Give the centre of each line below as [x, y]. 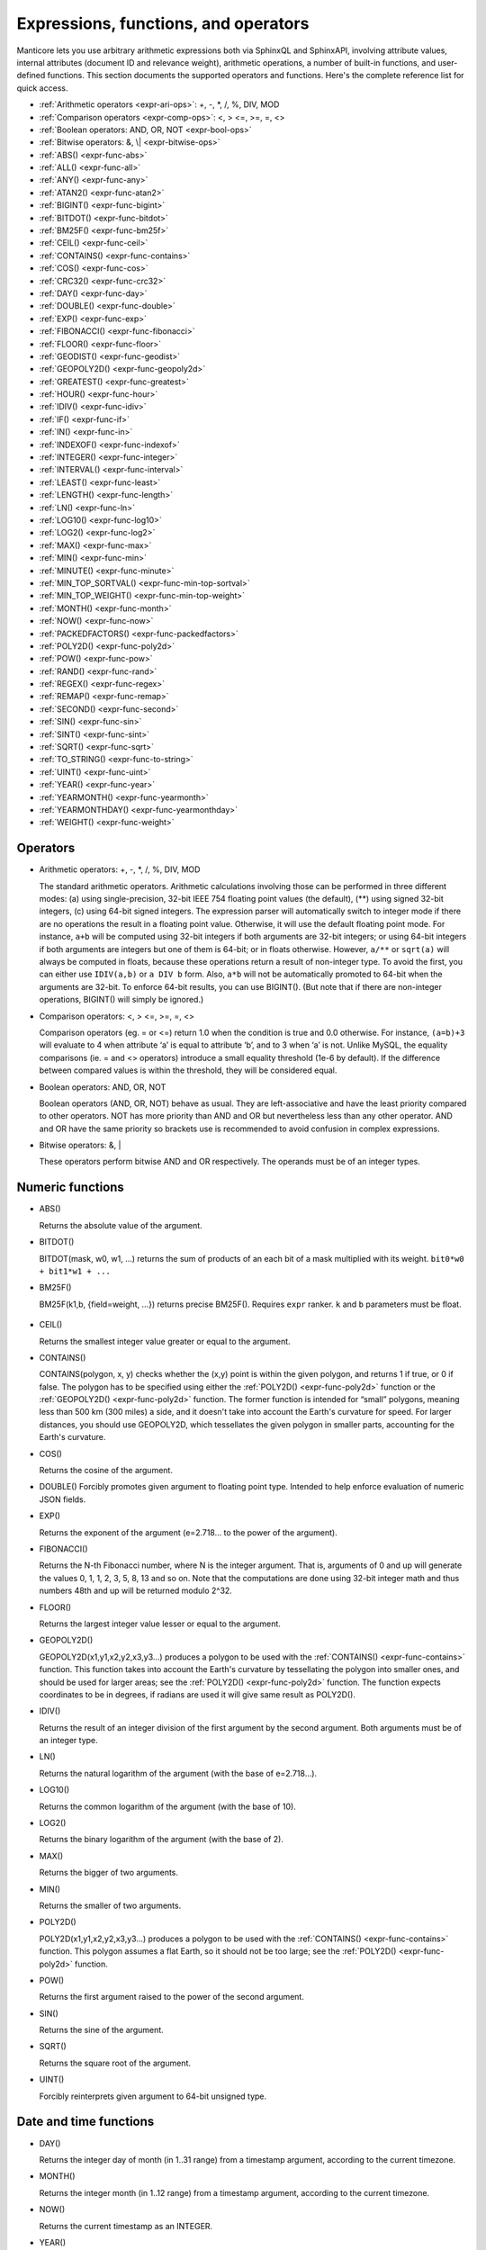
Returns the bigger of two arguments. [109, 1873]
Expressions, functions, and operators [163, 23]
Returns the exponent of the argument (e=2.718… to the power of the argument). [188, 1532]
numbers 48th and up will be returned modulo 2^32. [136, 1591]
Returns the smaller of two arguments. [110, 1905]
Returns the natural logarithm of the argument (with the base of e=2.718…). [178, 1773]
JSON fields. [63, 1499]
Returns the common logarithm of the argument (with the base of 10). [167, 1806]
